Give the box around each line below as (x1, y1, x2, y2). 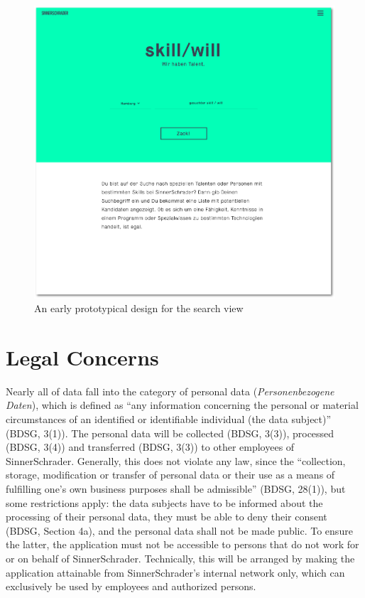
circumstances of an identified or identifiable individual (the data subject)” (6, 412, 332, 427)
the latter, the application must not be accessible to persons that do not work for (6, 537, 359, 552)
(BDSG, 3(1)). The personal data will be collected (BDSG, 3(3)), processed (6, 425, 334, 440)
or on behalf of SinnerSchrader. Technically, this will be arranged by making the (6, 551, 355, 565)
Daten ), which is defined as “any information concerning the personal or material (6, 397, 359, 412)
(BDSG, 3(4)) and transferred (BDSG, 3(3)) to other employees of (6, 439, 295, 454)
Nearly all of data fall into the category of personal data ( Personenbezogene (6, 383, 334, 398)
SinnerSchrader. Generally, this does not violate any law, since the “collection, (6, 453, 346, 468)
